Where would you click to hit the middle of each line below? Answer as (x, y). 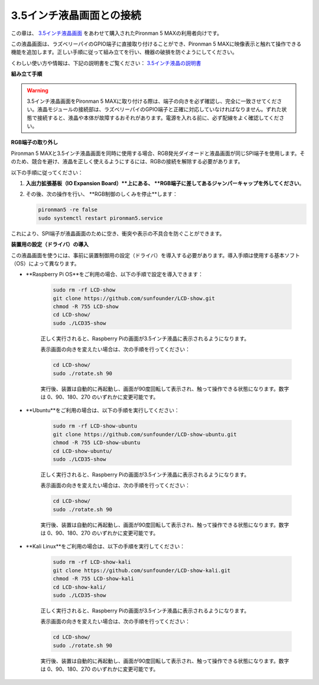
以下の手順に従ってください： (47, 172)
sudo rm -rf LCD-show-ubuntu (95, 426)
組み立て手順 (27, 74)
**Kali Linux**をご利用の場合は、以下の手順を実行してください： (105, 547)
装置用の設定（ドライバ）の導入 (50, 244)
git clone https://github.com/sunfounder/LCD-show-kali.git (142, 570)
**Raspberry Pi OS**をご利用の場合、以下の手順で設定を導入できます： (115, 274)
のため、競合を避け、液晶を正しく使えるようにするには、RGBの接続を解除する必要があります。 (127, 161)
